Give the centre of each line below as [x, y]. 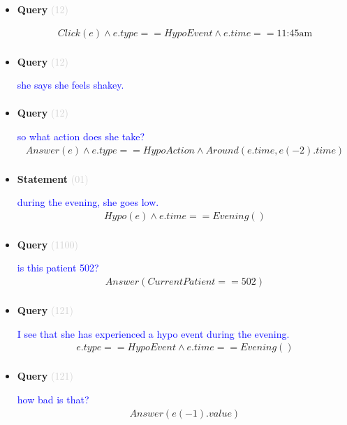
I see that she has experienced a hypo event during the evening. [153, 333]
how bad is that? [53, 399]
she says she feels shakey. [71, 85]
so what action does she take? [81, 136]
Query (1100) [47, 244]
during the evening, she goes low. [88, 202]
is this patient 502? [58, 268]
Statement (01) [53, 178]
